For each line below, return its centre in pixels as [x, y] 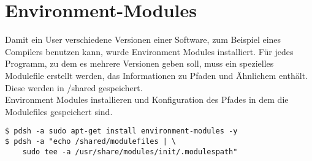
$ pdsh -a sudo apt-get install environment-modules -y [121, 131]
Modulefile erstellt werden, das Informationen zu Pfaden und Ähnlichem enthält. [157, 75]
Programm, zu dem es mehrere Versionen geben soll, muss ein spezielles [139, 63]
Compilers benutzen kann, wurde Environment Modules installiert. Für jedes [149, 51]
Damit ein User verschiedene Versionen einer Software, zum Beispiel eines [143, 39]
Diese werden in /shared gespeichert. [74, 87]
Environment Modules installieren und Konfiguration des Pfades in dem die [147, 99]
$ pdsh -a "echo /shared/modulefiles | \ [91, 141]
